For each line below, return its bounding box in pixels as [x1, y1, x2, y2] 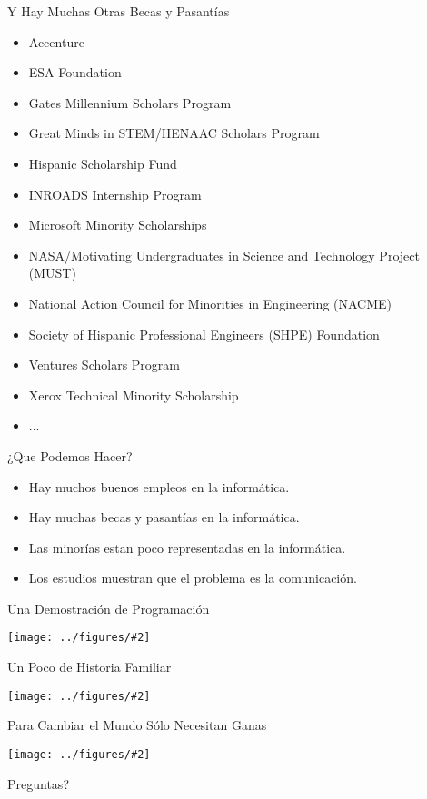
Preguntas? [7, 774, 69, 793]
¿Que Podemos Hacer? [7, 446, 133, 465]
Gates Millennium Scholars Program [28, 93, 232, 112]
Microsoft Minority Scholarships [28, 215, 207, 234]
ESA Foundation [28, 63, 122, 82]
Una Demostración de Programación [7, 598, 210, 617]
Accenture [28, 32, 84, 51]
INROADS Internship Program [28, 184, 202, 203]
